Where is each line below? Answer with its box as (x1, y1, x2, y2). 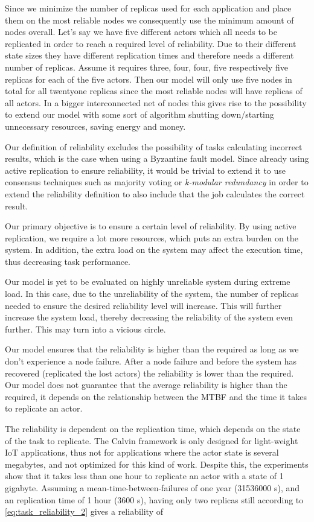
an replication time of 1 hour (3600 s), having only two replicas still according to (5, 493, 304, 506)
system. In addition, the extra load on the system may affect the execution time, (5, 243, 303, 256)
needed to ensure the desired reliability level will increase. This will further (5, 299, 282, 311)
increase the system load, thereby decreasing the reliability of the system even (5, 311, 293, 323)
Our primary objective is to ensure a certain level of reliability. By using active (5, 220, 296, 232)
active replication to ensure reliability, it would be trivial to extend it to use (5, 164, 286, 176)
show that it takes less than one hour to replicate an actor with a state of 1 (5, 469, 284, 482)
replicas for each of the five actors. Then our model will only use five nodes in (5, 72, 292, 85)
